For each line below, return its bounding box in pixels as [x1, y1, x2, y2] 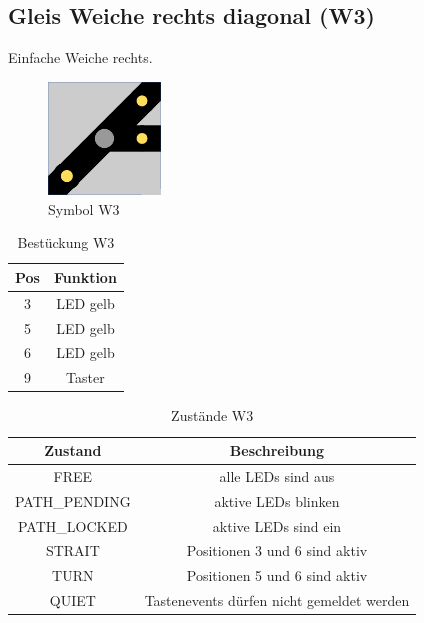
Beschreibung [229, 440, 325, 461]
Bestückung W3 [17, 232, 115, 253]
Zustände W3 [171, 405, 254, 426]
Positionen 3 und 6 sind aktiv [186, 540, 368, 561]
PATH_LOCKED [17, 515, 128, 536]
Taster [66, 367, 105, 388]
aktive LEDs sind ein [212, 515, 342, 536]
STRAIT [45, 540, 100, 561]
